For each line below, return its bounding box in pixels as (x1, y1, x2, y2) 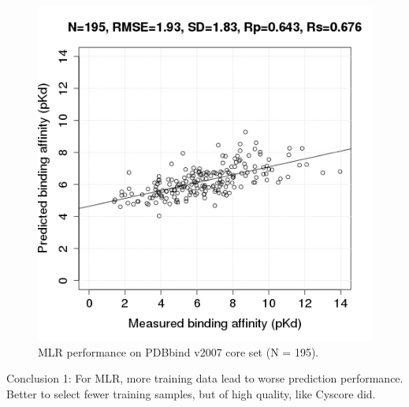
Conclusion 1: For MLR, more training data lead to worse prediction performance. (6, 370, 403, 386)
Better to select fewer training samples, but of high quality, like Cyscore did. (6, 385, 376, 401)
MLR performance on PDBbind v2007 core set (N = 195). (38, 343, 319, 360)
